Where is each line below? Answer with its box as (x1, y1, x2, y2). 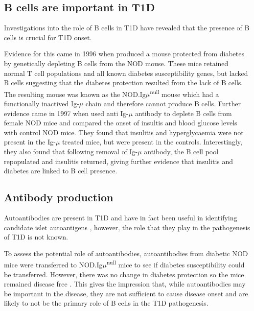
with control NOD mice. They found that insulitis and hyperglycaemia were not (4, 127, 244, 137)
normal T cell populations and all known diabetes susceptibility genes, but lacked (4, 68, 248, 78)
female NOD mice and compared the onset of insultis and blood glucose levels (4, 118, 237, 128)
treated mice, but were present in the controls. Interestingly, (62, 137, 242, 147)
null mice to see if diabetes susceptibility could (106, 258, 245, 269)
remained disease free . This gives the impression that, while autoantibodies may (4, 279, 246, 289)
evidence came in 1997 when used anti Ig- (4, 108, 129, 118)
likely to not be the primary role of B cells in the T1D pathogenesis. (4, 298, 208, 308)
